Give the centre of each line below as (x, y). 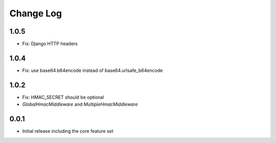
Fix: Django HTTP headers (50, 44)
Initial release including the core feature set (68, 131)
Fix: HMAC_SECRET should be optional (63, 97)
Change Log (36, 13)
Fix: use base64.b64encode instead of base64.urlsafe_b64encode (93, 70)
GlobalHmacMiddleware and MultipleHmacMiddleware (80, 104)
